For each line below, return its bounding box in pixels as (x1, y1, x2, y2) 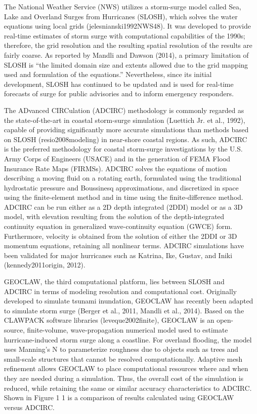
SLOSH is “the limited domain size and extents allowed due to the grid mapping (4, 59, 248, 70)
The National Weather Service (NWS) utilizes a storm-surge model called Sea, (4, 1, 241, 11)
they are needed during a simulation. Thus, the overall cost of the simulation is (4, 373, 244, 383)
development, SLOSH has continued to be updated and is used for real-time (4, 78, 234, 89)
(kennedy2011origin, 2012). (4, 260, 86, 270)
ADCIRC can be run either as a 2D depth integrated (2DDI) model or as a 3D (4, 201, 243, 212)
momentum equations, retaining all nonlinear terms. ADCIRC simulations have (4, 240, 244, 251)
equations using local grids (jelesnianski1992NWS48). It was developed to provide (4, 21, 251, 31)
